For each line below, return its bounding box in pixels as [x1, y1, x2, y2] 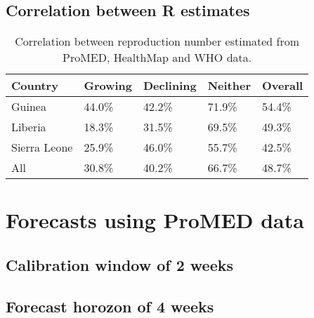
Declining [143, 77, 197, 94]
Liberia [11, 119, 46, 135]
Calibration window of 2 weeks [6, 253, 234, 275]
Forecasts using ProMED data [6, 206, 304, 234]
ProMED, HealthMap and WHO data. [63, 49, 252, 66]
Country [11, 77, 58, 94]
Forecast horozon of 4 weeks [6, 295, 214, 317]
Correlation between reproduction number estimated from [15, 33, 300, 50]
